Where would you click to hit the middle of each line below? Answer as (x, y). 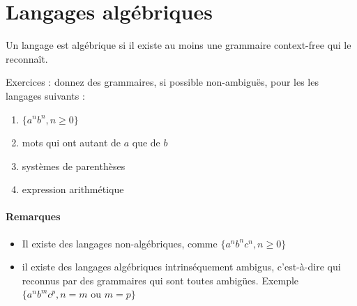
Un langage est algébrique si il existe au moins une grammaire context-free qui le (178, 45)
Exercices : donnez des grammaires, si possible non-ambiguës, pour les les (162, 82)
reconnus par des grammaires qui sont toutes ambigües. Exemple (160, 280)
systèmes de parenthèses (74, 166)
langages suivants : (45, 95)
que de (146, 143)
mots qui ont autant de (71, 143)
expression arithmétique (73, 189)
